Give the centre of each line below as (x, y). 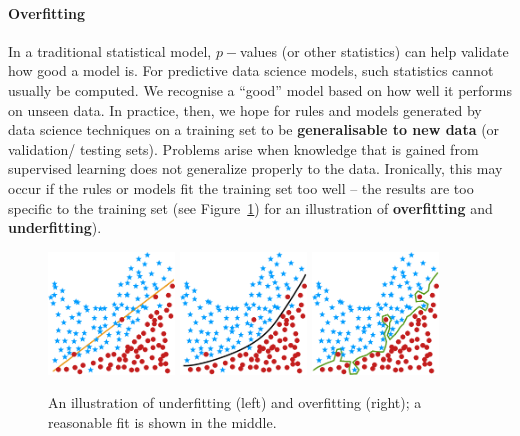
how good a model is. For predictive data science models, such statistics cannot (251, 70)
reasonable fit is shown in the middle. (162, 422)
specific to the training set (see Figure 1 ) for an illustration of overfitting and (250, 207)
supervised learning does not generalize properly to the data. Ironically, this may (255, 168)
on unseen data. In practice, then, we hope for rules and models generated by (245, 109)
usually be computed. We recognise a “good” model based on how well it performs (260, 89)
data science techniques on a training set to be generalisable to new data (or (254, 129)
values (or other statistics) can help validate (374, 50)
